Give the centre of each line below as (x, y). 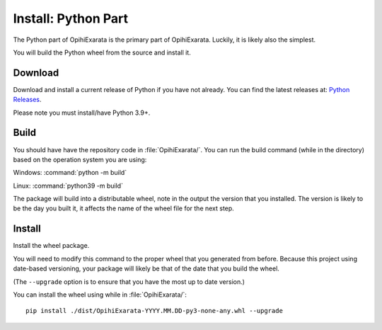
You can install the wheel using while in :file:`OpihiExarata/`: (100, 295)
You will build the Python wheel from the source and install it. (102, 52)
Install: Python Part (71, 18)
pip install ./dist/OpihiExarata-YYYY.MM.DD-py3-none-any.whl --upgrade (154, 311)
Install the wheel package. (51, 246)
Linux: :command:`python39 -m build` (68, 186)
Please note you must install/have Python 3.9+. (82, 113)
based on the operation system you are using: (80, 159)
